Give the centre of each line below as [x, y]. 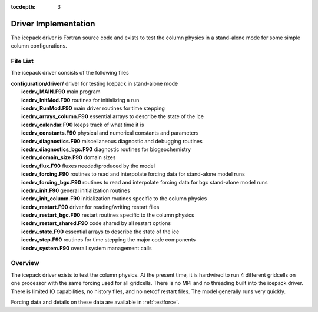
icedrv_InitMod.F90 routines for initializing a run [80, 100]
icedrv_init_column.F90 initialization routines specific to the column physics [114, 199]
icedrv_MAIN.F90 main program [61, 92]
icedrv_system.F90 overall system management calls [87, 248]
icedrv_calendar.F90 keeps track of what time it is [83, 125]
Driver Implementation [53, 24]
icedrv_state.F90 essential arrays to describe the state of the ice [100, 232]
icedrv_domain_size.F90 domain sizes [69, 157]
